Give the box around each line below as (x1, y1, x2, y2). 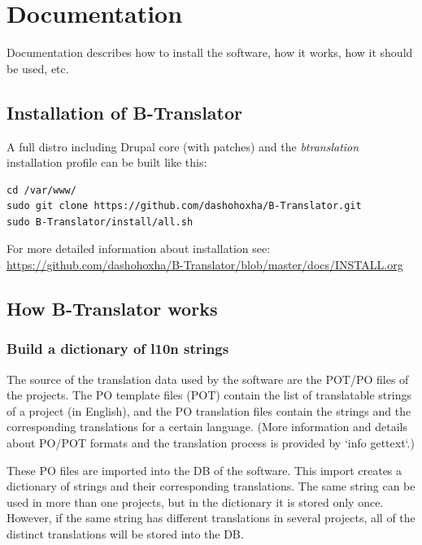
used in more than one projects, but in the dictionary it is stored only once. (7, 493, 384, 510)
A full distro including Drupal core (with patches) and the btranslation (7, 137, 359, 155)
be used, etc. (7, 59, 69, 76)
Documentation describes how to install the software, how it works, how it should (7, 44, 413, 61)
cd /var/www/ (7, 184, 76, 196)
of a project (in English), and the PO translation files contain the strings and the (7, 402, 411, 419)
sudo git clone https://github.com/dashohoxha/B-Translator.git (7, 200, 362, 212)
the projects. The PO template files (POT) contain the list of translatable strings (7, 386, 411, 403)
